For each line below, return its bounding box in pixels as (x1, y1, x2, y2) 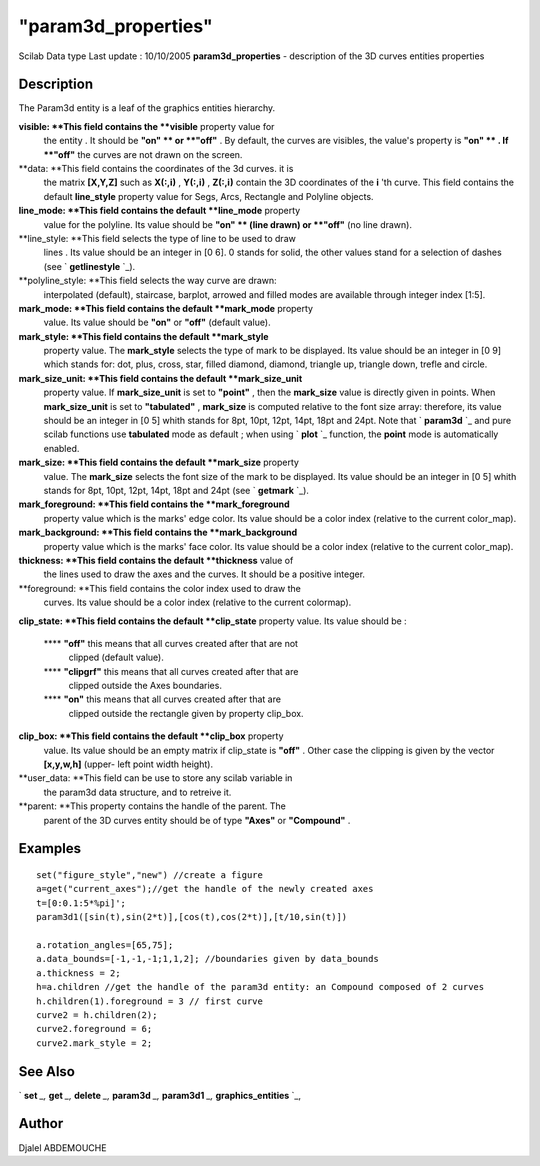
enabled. (43, 442, 80, 454)
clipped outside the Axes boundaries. (68, 680, 222, 692)
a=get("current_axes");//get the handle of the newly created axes (36, 883, 374, 895)
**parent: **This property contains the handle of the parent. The (18, 800, 287, 812)
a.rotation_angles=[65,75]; (36, 939, 174, 950)
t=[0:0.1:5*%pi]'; (36, 897, 127, 909)
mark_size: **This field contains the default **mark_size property (18, 456, 300, 469)
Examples (18, 840, 82, 857)
